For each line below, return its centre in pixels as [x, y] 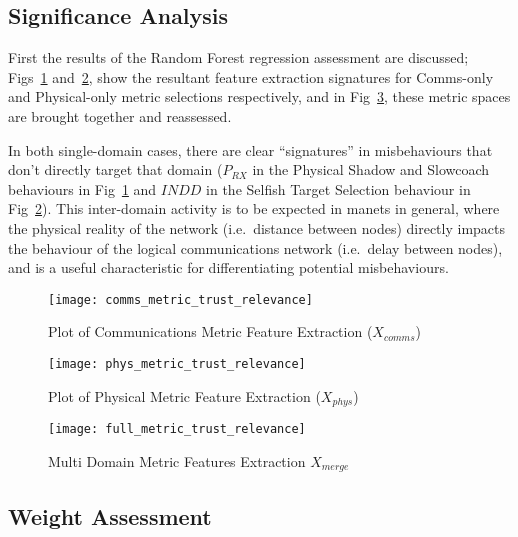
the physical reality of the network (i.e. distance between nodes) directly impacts [257, 227]
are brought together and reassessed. [120, 115]
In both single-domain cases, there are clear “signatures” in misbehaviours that [250, 149]
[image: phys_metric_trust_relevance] [177, 363]
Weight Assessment [110, 515]
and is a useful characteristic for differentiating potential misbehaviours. [228, 267]
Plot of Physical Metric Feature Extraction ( [184, 395]
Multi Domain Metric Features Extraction [177, 460]
